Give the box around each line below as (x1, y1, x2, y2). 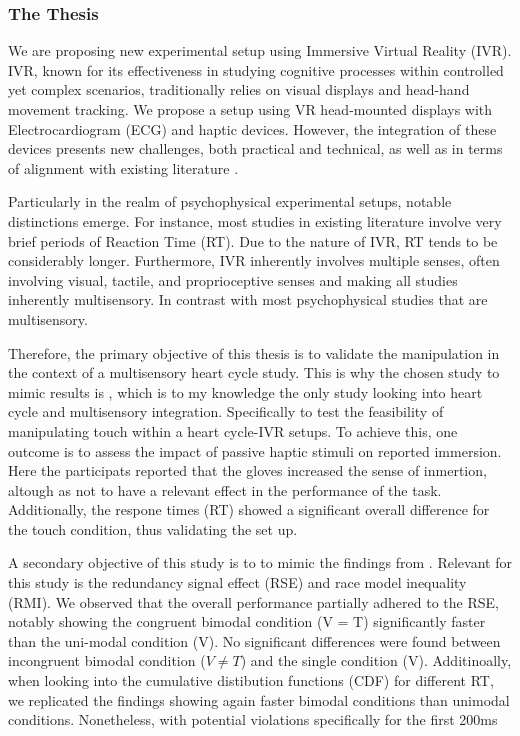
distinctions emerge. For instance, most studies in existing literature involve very (8, 210, 502, 231)
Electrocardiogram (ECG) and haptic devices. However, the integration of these (8, 118, 497, 139)
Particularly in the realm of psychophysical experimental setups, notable (8, 191, 452, 212)
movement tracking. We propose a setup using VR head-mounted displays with (8, 99, 493, 119)
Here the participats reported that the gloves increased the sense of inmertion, (8, 460, 487, 481)
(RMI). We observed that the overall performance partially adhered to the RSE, (8, 591, 499, 612)
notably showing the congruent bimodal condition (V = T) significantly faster (8, 611, 486, 632)
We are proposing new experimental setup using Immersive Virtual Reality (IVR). (8, 40, 512, 61)
